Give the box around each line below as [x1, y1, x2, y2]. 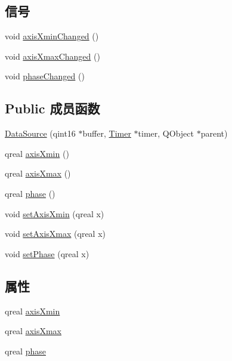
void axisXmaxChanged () [5, 50, 100, 62]
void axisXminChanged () [5, 30, 99, 42]
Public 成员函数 [5, 99, 100, 118]
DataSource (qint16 [5, 127, 76, 140]
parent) [200, 127, 228, 140]
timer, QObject [138, 127, 194, 140]
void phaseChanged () [5, 70, 85, 82]
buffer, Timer [82, 127, 131, 140]
